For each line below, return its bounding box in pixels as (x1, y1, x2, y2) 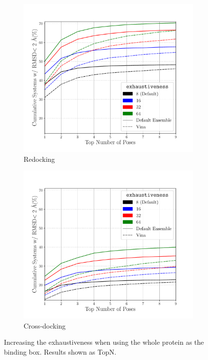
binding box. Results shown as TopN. (4, 346, 117, 357)
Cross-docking (24, 320, 66, 330)
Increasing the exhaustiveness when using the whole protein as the (4, 337, 204, 347)
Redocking (24, 153, 55, 164)
